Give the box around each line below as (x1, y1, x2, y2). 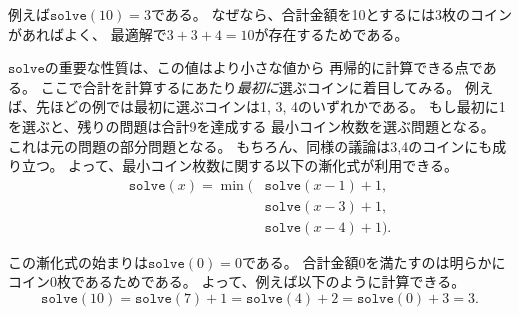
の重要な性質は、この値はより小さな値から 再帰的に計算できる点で (44, 57, 483, 78)
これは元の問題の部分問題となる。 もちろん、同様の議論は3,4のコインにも (8, 135, 493, 156)
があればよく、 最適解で (8, 23, 167, 44)
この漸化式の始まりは (8, 251, 148, 272)
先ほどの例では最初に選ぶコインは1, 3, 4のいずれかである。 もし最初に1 (35, 96, 506, 117)
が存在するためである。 (254, 23, 409, 44)
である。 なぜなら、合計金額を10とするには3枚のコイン (150, 4, 512, 24)
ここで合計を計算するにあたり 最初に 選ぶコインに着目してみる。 (40, 76, 461, 97)
